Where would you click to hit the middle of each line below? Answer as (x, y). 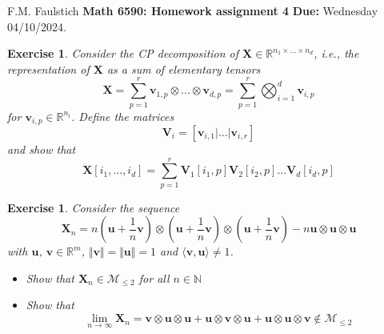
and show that (42, 149)
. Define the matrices (123, 116)
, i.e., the (336, 53)
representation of (48, 68)
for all (154, 278)
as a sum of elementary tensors (184, 68)
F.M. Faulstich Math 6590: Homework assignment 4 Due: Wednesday (193, 10)
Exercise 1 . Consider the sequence (94, 207)
